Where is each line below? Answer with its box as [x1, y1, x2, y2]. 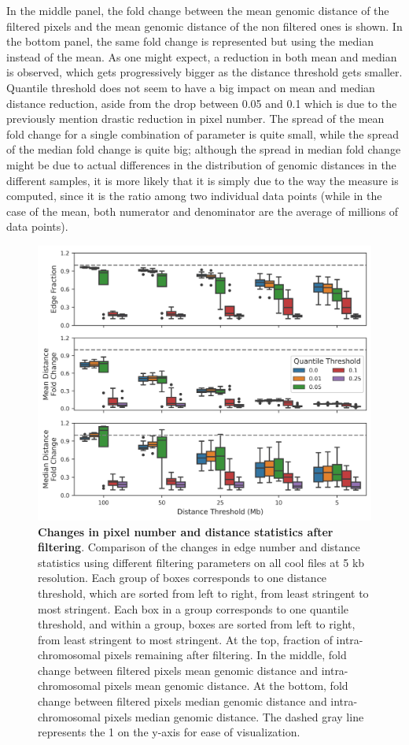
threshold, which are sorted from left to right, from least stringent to [38, 584, 369, 601]
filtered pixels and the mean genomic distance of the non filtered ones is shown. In [6, 17, 403, 34]
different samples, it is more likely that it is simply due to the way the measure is [6, 172, 399, 188]
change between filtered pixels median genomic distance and [38, 693, 327, 710]
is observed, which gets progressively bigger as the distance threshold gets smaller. [6, 64, 403, 80]
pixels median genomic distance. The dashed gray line [104, 708, 364, 725]
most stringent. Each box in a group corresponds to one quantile [38, 600, 349, 617]
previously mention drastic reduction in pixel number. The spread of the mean [6, 110, 385, 127]
